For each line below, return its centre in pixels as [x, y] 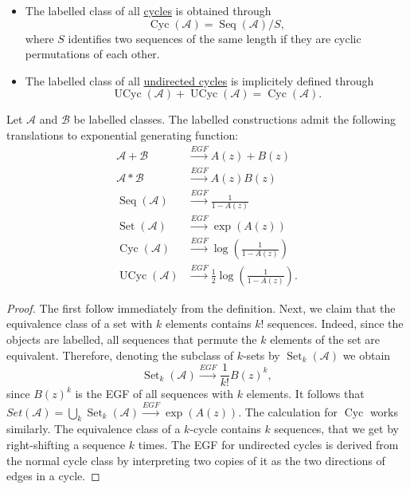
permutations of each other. [92, 54]
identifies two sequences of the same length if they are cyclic [215, 38]
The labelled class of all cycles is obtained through [148, 10]
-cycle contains [225, 429]
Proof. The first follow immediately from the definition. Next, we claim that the [201, 308]
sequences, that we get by [336, 429]
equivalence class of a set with [80, 323]
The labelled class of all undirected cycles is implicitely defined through [199, 80]
